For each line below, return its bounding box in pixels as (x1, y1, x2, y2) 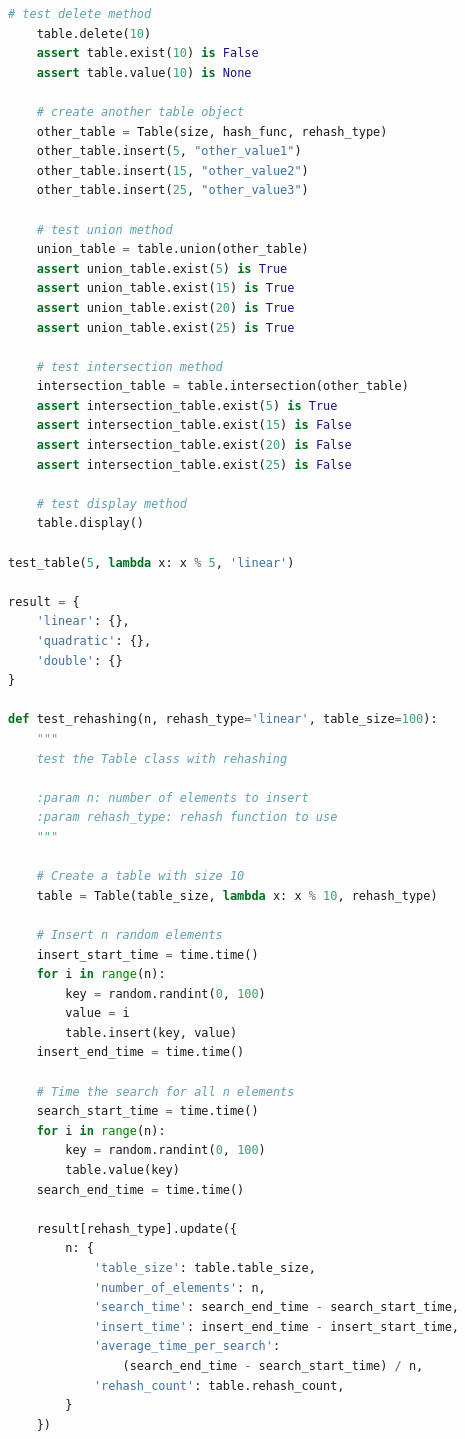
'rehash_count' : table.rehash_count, (93, 1378, 345, 1393)
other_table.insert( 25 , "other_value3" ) (36, 183, 309, 198)
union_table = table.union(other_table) (36, 242, 309, 257)
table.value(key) (65, 1163, 180, 1178)
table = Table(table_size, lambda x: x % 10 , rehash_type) (36, 888, 438, 903)
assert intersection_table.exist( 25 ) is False (36, 457, 352, 472)
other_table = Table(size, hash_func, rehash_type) (36, 124, 388, 139)
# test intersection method (36, 359, 223, 374)
